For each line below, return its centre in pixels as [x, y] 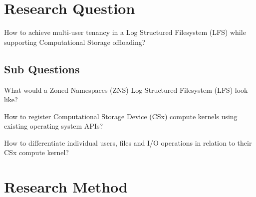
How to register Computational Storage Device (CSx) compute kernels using [121, 116]
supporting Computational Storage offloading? [75, 42]
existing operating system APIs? [54, 126]
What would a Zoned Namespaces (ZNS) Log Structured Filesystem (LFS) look [126, 90]
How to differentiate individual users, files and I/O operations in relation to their [128, 142]
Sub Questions [42, 69]
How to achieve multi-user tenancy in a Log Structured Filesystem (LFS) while [125, 32]
